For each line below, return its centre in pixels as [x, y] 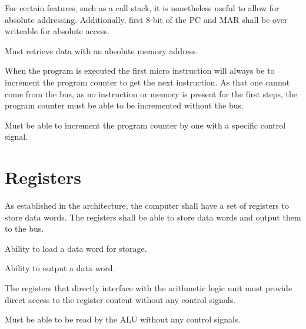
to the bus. [24, 228]
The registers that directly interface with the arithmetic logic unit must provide [149, 288]
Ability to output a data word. [60, 268]
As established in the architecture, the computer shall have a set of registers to [147, 205]
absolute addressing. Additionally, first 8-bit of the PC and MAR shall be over [146, 19]
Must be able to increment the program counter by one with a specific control [145, 125]
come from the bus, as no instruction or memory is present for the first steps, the [151, 93]
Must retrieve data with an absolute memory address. [102, 50]
